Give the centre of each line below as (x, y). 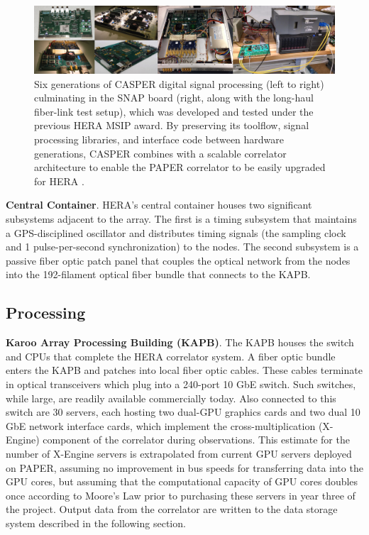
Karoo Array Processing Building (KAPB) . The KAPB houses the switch (180, 342)
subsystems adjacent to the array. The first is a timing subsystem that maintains (181, 219)
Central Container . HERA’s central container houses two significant (159, 205)
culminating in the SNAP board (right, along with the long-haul (174, 98)
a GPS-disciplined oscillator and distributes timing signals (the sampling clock (176, 232)
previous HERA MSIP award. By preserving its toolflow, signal (172, 125)
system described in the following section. (96, 523)
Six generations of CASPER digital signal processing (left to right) (179, 83)
